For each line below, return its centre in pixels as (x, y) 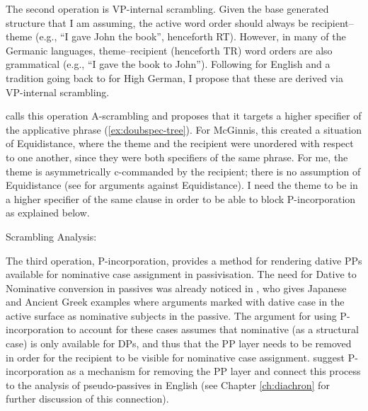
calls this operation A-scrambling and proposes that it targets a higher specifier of (184, 116)
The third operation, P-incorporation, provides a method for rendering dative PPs (184, 260)
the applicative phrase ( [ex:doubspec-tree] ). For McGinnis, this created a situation (184, 129)
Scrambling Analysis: (51, 236)
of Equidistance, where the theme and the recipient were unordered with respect (180, 143)
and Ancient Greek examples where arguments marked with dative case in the (175, 302)
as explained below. (48, 213)
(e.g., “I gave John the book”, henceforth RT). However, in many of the (190, 36)
